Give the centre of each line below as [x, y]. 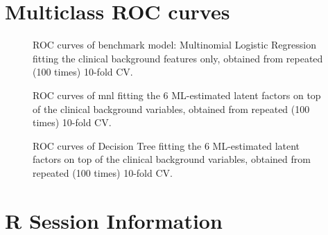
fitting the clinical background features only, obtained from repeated [178, 58]
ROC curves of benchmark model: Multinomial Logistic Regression [174, 45]
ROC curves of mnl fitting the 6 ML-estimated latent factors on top [177, 95]
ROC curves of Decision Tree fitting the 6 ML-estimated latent [166, 145]
